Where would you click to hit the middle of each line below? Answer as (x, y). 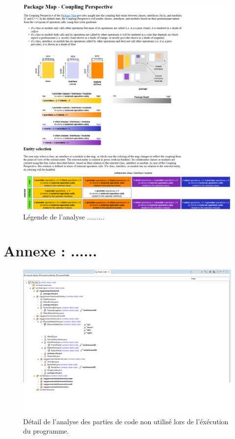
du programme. (46, 431)
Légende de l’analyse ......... (64, 217)
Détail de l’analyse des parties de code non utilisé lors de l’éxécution (126, 421)
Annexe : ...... (50, 250)
